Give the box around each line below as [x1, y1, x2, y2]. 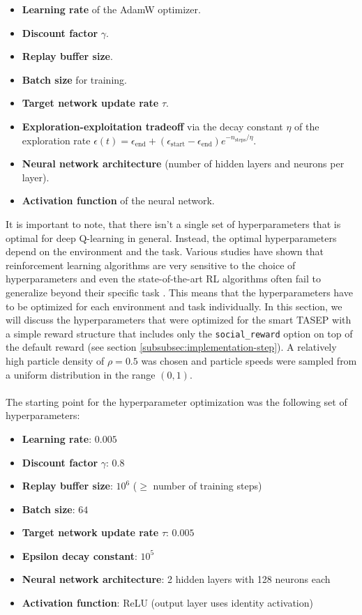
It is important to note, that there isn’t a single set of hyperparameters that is [6, 216, 341, 231]
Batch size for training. [22, 72, 127, 86]
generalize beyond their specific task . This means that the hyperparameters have [6, 284, 353, 299]
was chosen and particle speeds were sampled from [141, 353, 357, 367]
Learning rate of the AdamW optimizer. [22, 2, 201, 16]
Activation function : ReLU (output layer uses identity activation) [22, 595, 313, 610]
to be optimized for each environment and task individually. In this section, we [6, 298, 342, 313]
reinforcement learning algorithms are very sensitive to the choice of [6, 257, 296, 272]
